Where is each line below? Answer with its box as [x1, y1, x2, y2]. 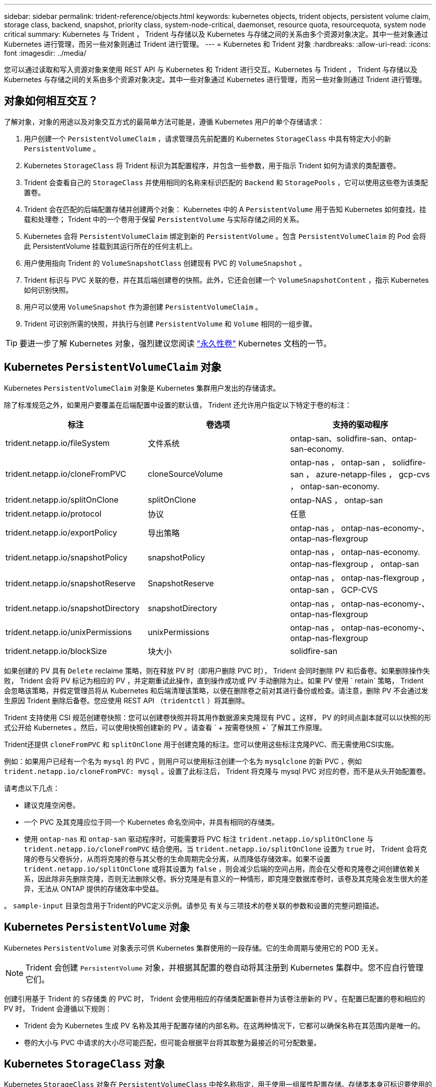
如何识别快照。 [24, 285, 73, 294]
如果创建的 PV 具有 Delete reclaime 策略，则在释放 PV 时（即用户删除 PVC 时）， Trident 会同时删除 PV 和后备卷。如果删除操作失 [4, 666, 430, 675]
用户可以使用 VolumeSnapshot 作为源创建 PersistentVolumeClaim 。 [24, 302, 262, 311]
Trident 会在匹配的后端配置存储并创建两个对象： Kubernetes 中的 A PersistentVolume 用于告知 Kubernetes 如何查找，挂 [24, 205, 427, 214]
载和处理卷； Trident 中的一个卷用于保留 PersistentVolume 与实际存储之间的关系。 [24, 215, 304, 223]
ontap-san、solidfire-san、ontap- [290, 433, 417, 443]
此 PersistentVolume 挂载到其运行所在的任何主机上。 [24, 241, 197, 250]
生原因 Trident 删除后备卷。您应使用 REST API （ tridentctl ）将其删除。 [4, 696, 249, 705]
